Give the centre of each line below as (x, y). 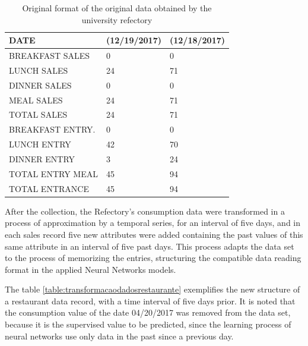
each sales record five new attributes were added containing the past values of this (154, 234)
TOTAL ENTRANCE (49, 188)
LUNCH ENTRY (40, 144)
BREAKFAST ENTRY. (52, 129)
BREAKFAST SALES (50, 56)
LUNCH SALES (39, 70)
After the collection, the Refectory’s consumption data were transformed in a (145, 211)
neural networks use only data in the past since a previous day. (119, 336)
